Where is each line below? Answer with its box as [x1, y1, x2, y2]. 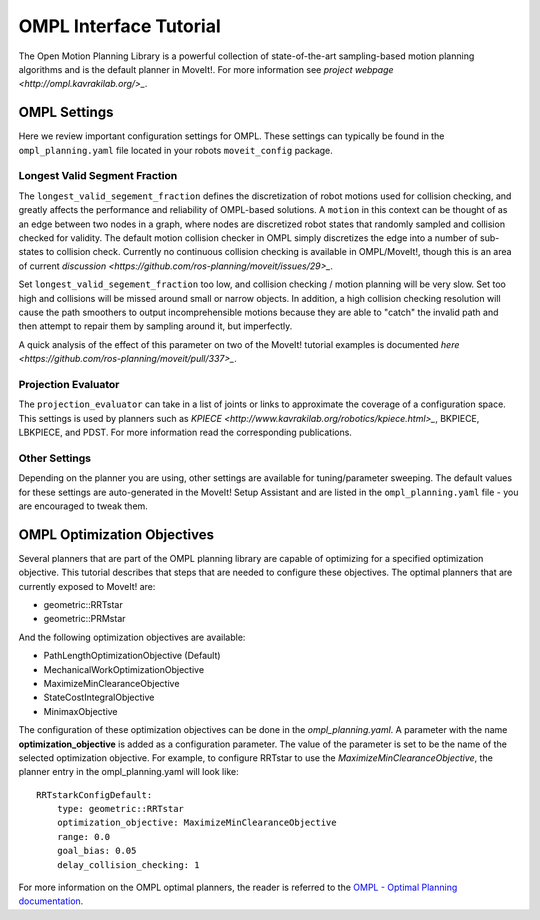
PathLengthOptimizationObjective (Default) [43, 650, 221, 662]
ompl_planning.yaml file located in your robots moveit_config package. [18, 144, 334, 156]
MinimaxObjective [43, 705, 119, 717]
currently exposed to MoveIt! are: [18, 580, 156, 592]
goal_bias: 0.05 [56, 845, 137, 857]
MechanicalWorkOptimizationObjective [43, 663, 205, 675]
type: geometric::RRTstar [56, 803, 185, 815]
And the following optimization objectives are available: [18, 631, 246, 643]
